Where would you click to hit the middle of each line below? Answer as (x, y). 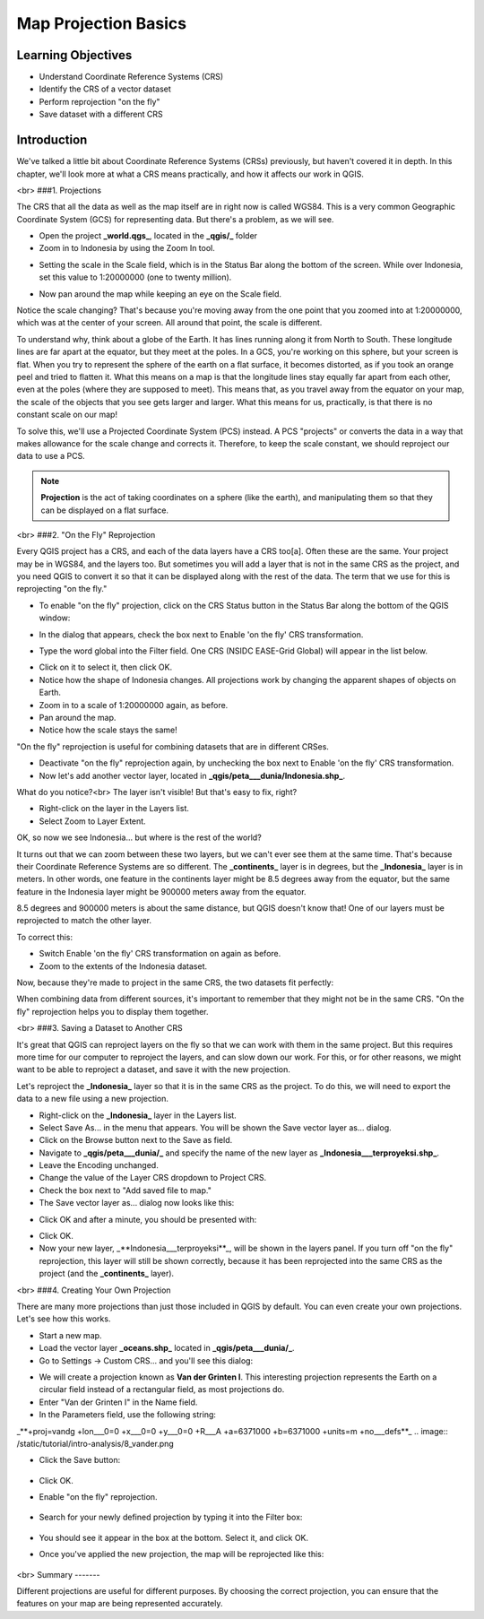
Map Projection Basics (102, 23)
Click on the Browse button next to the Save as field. (136, 1140)
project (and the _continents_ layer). (107, 1274)
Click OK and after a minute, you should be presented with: (148, 1219)
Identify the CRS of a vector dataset (105, 89)
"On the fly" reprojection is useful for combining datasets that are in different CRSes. (173, 746)
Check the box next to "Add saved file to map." (125, 1190)
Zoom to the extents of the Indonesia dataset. (123, 966)
